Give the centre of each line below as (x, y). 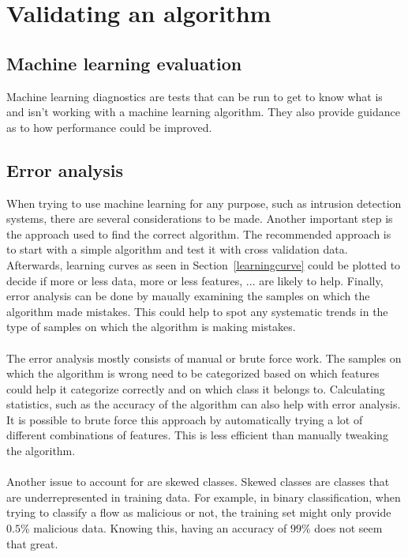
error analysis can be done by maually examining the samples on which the (188, 296)
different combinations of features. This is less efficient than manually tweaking (197, 435)
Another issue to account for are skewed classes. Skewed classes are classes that (198, 482)
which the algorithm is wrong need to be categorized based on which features (193, 373)
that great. (32, 543)
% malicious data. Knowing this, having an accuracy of (153, 528)
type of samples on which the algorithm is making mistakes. (151, 327)
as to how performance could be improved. (109, 127)
